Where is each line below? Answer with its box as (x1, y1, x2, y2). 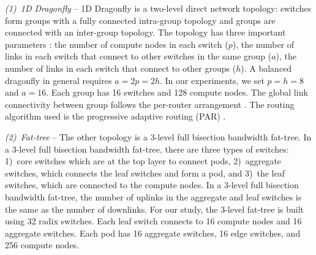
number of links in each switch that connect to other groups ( (5, 61, 236, 74)
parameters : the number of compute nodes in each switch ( (5, 37, 228, 50)
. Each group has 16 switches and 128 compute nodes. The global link (46, 86, 308, 99)
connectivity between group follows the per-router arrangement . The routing (5, 97, 295, 110)
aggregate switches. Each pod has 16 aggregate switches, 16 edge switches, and (5, 226, 301, 239)
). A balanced (241, 61, 292, 74)
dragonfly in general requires (5, 74, 112, 86)
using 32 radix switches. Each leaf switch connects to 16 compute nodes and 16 (5, 215, 302, 227)
